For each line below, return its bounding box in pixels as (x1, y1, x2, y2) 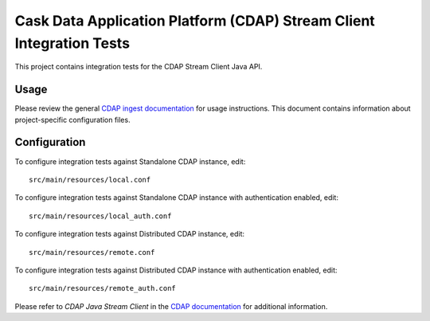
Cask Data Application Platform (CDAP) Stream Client (14, 12, 376, 29)
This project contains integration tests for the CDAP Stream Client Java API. (14, 62, 263, 72)
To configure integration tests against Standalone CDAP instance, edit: (14, 156, 246, 166)
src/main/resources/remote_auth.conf (29, 284, 177, 293)
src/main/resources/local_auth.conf (29, 211, 172, 221)
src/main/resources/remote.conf (29, 248, 155, 256)
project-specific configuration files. (14, 115, 131, 124)
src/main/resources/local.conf (29, 175, 151, 184)
